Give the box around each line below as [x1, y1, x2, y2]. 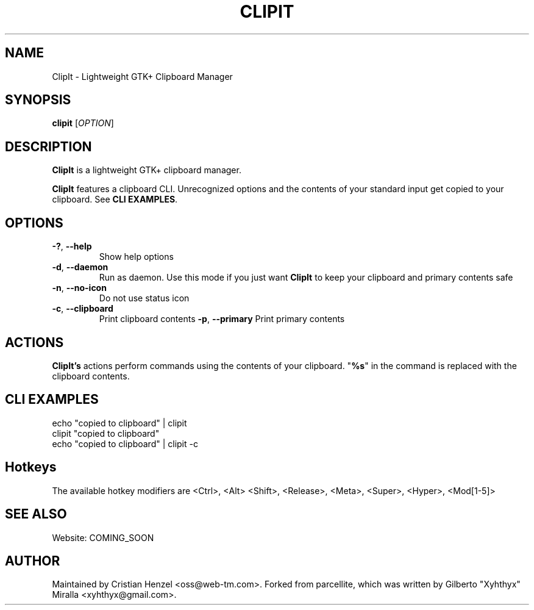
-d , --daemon [52, 262, 109, 273]
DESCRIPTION [5, 138, 92, 154]
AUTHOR [5, 553, 60, 569]
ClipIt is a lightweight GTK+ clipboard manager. [52, 165, 241, 176]
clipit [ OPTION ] [52, 118, 114, 129]
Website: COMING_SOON [52, 532, 154, 543]
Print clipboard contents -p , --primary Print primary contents [99, 314, 345, 325]
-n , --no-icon [52, 282, 107, 293]
